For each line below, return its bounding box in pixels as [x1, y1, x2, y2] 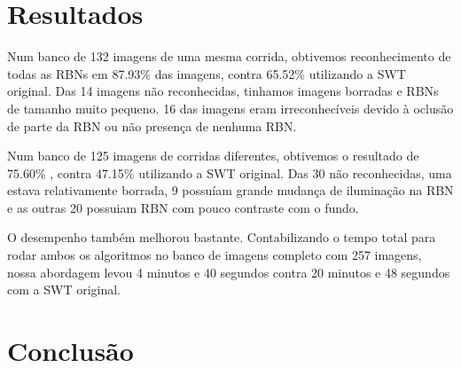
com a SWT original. [7, 280, 121, 299]
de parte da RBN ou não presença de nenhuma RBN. [7, 116, 297, 135]
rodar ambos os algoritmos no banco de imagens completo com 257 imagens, [7, 246, 422, 264]
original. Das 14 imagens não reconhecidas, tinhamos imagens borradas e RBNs [7, 82, 439, 100]
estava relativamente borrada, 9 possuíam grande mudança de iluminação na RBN [7, 181, 454, 200]
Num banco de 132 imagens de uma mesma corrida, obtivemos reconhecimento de [7, 47, 451, 66]
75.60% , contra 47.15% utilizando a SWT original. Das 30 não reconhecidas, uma [7, 163, 452, 182]
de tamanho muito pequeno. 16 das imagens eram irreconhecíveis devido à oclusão [7, 98, 454, 117]
